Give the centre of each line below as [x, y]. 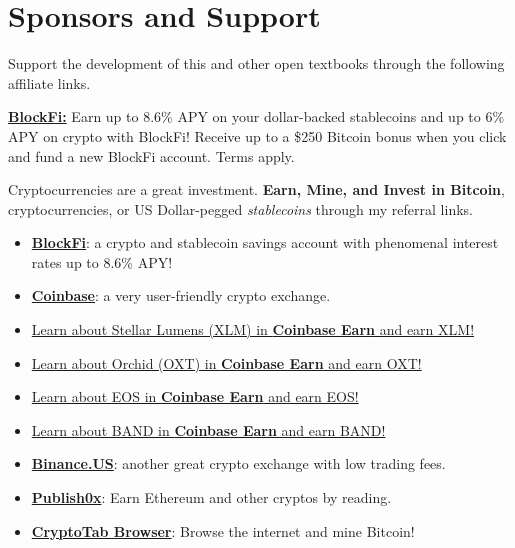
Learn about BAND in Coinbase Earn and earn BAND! [208, 429]
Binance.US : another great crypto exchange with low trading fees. [238, 463]
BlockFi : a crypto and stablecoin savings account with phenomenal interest [265, 242]
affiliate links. [49, 82]
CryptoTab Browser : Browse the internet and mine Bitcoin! [223, 530]
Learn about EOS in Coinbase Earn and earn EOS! [195, 396]
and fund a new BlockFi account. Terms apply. [151, 155]
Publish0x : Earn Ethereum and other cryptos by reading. [211, 497]
